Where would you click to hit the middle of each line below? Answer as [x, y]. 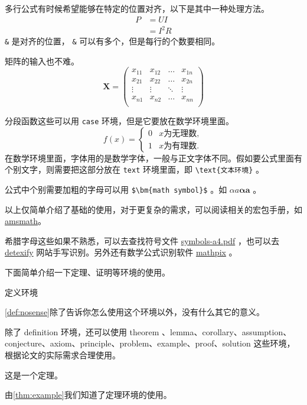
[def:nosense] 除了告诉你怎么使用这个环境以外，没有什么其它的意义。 [135, 312]
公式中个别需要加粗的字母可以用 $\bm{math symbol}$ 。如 [116, 189]
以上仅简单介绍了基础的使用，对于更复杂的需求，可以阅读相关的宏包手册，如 [153, 209]
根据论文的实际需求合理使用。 [63, 354]
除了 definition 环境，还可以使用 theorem [82, 331]
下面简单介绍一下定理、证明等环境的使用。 [87, 272]
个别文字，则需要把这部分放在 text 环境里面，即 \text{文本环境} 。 [134, 169]
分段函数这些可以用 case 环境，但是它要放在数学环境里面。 [119, 121]
